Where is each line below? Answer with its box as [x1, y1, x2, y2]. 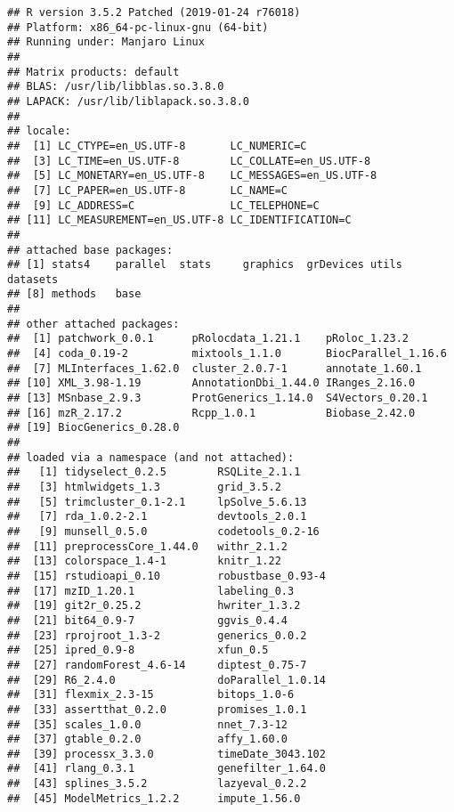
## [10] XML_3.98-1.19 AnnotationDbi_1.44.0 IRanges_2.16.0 [7, 377, 416, 390]
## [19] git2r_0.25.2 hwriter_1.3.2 [7, 599, 301, 613]
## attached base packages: [7, 243, 174, 256]
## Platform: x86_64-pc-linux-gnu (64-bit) [7, 20, 269, 34]
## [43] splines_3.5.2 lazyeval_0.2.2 [7, 777, 307, 791]
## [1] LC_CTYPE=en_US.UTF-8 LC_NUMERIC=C [7, 139, 307, 152]
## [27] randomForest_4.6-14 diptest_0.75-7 [7, 658, 307, 671]
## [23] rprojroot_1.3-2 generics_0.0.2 [7, 629, 307, 642]
